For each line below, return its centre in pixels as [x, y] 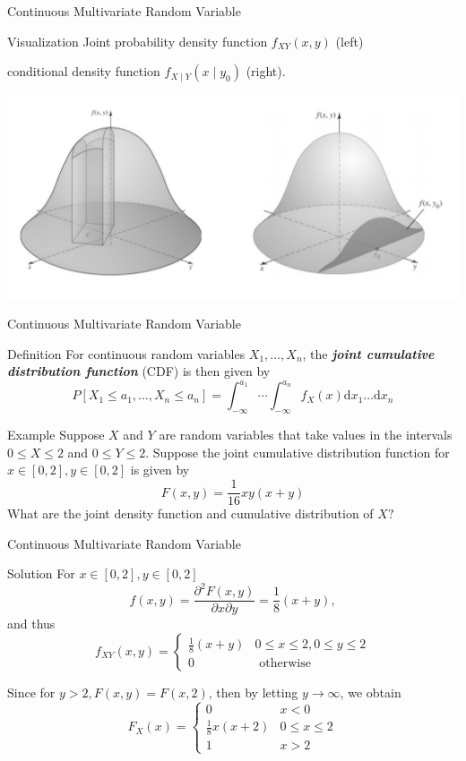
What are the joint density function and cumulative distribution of [190, 513]
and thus [31, 624]
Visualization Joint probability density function [138, 41]
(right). [266, 71]
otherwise [285, 664]
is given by [160, 470]
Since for [31, 693]
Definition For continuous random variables [126, 353]
